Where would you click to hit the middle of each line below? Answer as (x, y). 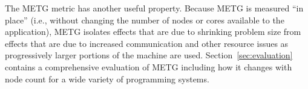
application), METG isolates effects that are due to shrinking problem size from (153, 32)
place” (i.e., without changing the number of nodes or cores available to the (145, 20)
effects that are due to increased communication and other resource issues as (147, 43)
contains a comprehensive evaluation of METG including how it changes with (149, 66)
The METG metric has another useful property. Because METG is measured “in (154, 8)
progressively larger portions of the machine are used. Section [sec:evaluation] (149, 55)
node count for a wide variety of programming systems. (107, 78)
